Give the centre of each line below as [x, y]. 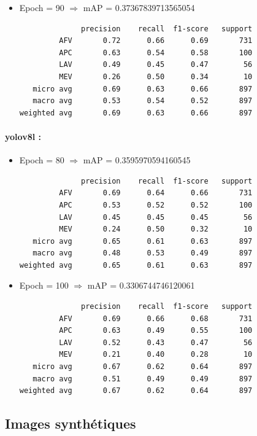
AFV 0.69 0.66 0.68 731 [156, 318]
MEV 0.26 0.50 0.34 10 [156, 76]
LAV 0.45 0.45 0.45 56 [156, 217]
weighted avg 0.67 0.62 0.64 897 [136, 391]
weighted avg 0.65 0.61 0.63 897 [136, 265]
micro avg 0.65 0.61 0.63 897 [143, 241]
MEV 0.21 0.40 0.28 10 [156, 355]
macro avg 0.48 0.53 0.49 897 [143, 253]
